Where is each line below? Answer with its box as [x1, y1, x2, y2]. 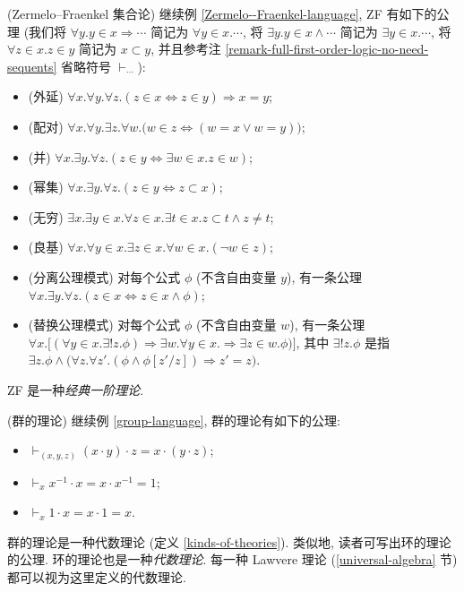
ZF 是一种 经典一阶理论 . [7, 380, 144, 399]
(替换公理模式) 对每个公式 [28, 315, 181, 334]
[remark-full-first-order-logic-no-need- [225, 39, 429, 58]
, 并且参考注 [150, 39, 221, 58]
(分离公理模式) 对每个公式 [28, 267, 181, 286]
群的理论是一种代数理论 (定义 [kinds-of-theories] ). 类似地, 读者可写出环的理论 [7, 532, 451, 551]
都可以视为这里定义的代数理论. [7, 567, 186, 586]
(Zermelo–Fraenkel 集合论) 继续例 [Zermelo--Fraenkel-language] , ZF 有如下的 [7, 4, 437, 22]
